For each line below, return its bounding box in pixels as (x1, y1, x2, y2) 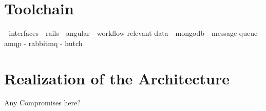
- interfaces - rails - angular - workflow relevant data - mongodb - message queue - (4, 28, 262, 38)
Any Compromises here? (4, 97, 81, 108)
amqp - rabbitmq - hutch (4, 37, 83, 48)
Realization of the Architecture (4, 68, 230, 88)
